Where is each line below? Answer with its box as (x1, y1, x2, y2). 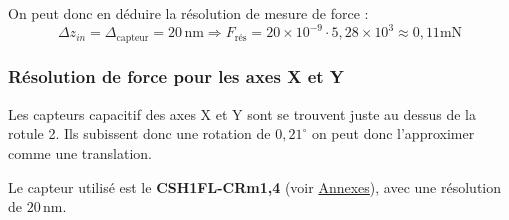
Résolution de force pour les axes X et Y (8, 64, 345, 89)
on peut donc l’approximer (311, 123, 475, 144)
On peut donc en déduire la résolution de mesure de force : (8, 3, 369, 23)
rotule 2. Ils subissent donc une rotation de (8, 123, 271, 144)
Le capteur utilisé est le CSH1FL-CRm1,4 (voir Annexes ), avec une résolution (8, 176, 502, 197)
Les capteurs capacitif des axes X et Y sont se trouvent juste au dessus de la (8, 103, 477, 124)
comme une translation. (8, 142, 153, 163)
